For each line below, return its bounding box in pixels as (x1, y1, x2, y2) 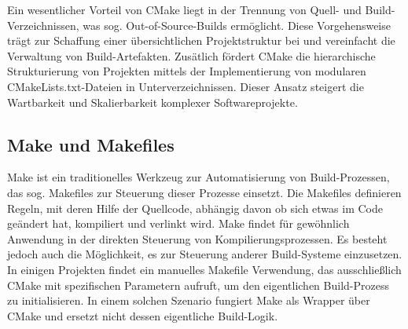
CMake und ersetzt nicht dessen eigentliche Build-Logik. (7, 307, 278, 324)
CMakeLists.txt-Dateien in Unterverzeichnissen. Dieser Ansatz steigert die (7, 78, 364, 94)
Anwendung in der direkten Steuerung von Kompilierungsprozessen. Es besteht (7, 230, 388, 247)
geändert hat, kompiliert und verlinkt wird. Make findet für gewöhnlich (7, 215, 350, 232)
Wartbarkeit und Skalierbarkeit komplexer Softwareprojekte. (7, 93, 298, 110)
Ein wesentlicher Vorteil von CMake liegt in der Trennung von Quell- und (7, 2, 362, 17)
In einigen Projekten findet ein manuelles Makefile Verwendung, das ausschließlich (7, 261, 402, 277)
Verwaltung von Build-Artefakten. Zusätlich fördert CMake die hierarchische (7, 47, 376, 64)
